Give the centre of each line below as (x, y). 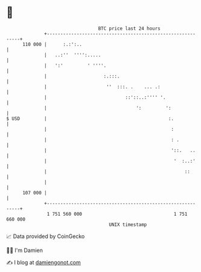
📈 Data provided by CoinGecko (46, 236)
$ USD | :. (90, 118)
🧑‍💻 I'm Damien (25, 250)
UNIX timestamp (128, 224)
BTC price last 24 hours (129, 28)
